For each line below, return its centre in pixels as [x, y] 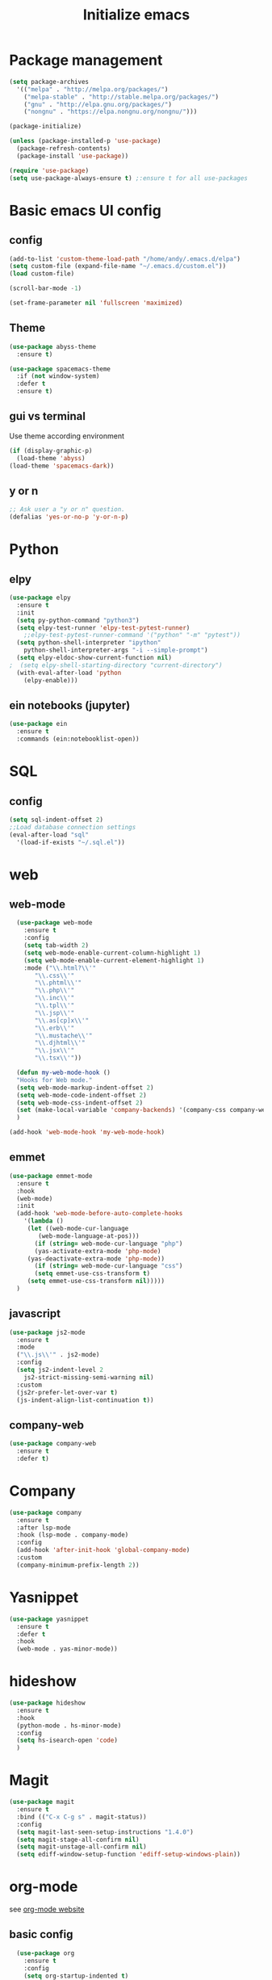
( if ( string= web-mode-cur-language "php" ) [109, 1244]
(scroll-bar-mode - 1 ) [46, 288]
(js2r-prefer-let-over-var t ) [67, 1392]
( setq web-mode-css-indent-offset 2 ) [80, 1103]
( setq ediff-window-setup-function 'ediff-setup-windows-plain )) [129, 1855]
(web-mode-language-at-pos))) [89, 1236]
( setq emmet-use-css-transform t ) [92, 1273]
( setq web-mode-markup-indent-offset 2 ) [85, 1088]
